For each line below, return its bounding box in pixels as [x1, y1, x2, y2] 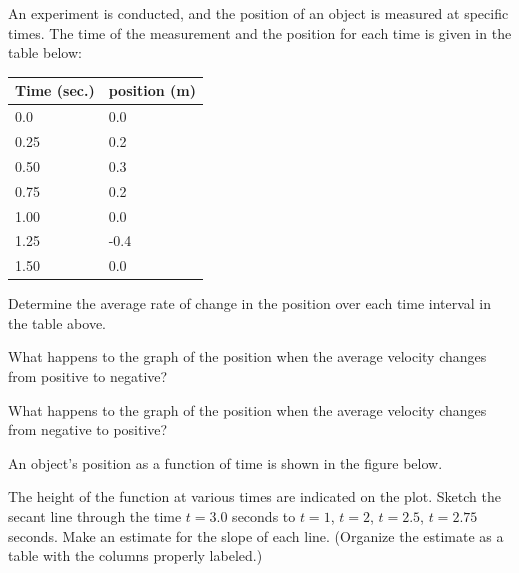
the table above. [8, 312, 106, 333]
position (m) [108, 80, 196, 101]
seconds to [232, 506, 296, 527]
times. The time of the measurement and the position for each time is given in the [8, 22, 512, 43]
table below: [8, 42, 82, 63]
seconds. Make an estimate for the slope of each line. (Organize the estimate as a [8, 525, 504, 546]
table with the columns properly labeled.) [8, 545, 263, 566]
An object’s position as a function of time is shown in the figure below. [8, 452, 443, 473]
